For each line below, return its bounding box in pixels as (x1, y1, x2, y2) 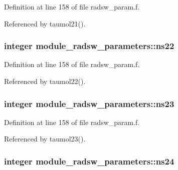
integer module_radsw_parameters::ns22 (4, 39, 174, 52)
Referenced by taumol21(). (4, 18, 86, 28)
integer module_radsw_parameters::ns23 (4, 97, 174, 109)
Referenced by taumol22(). (4, 76, 86, 86)
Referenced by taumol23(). (4, 133, 86, 144)
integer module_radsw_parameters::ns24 (4, 154, 174, 167)
